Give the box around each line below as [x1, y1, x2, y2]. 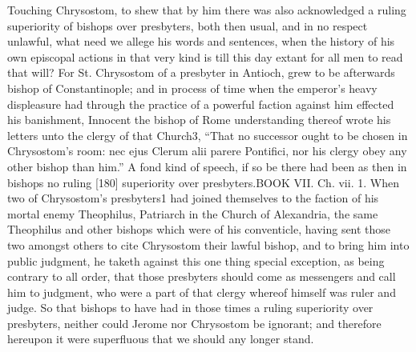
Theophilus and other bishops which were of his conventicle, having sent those [7, 221, 391, 238]
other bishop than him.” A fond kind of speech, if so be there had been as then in [7, 158, 407, 174]
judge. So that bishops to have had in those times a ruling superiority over [7, 299, 374, 316]
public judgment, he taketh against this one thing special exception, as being [7, 252, 385, 269]
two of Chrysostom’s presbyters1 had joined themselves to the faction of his [7, 190, 379, 206]
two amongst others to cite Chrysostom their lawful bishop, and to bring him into [7, 236, 410, 253]
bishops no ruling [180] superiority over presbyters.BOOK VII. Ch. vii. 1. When [7, 174, 399, 190]
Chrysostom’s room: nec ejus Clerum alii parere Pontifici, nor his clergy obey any [7, 142, 407, 159]
